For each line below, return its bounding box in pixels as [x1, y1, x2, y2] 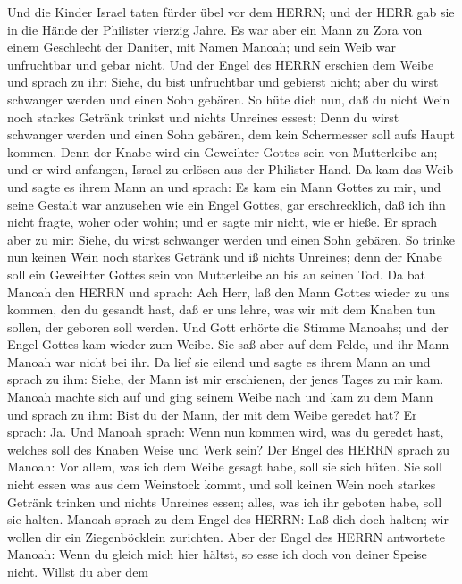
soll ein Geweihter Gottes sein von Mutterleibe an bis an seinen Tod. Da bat [7, 264, 425, 283]
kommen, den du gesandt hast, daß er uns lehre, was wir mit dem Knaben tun [7, 300, 436, 319]
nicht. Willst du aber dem [7, 563, 149, 580]
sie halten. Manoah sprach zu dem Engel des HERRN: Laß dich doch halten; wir [7, 510, 449, 529]
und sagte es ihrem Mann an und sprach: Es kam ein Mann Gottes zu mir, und [7, 177, 441, 196]
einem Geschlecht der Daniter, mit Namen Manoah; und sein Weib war [7, 38, 396, 56]
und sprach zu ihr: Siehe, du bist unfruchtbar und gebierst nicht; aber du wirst [7, 72, 439, 91]
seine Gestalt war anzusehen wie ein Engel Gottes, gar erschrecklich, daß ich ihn [7, 195, 446, 213]
